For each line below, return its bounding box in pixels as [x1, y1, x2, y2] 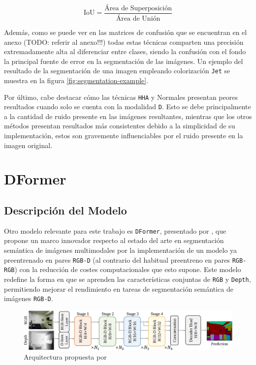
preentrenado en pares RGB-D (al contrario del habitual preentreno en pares [4, 254, 230, 265]
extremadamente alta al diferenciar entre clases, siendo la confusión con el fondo [4, 46, 246, 57]
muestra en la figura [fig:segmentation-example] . [4, 75, 149, 85]
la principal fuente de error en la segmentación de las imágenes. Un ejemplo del [4, 56, 243, 66]
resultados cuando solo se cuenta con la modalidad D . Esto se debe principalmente [4, 101, 251, 112]
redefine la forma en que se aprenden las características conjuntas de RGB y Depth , [4, 274, 251, 284]
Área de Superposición [104, 5, 172, 12]
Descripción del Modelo [4, 202, 127, 217]
